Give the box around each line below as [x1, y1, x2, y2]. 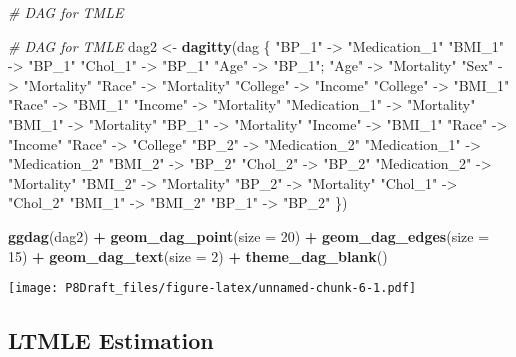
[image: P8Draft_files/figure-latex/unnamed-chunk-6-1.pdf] [8, 281, 417, 296]
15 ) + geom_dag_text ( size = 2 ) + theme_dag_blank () [8, 245, 388, 266]
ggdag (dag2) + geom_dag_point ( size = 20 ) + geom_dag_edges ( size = [8, 225, 490, 246]
